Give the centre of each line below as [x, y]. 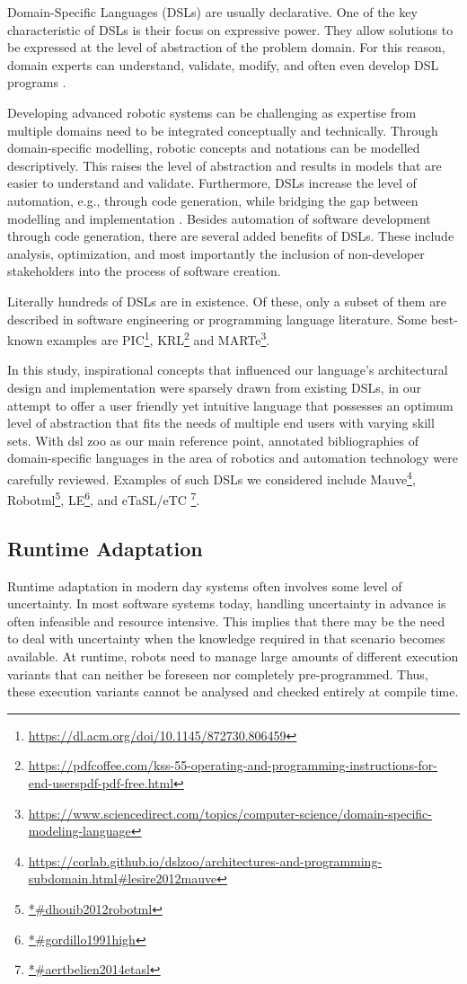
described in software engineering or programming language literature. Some [217, 319]
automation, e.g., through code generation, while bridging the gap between [213, 200]
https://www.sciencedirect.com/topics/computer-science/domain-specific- [230, 813]
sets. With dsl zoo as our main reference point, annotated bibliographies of [213, 440]
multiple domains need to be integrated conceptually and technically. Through [223, 130]
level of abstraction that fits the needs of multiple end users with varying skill [221, 423]
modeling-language [79, 831]
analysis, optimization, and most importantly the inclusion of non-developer [216, 253]
